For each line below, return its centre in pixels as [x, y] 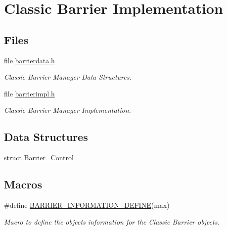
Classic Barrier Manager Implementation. [68, 110]
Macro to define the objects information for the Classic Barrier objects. [112, 221]
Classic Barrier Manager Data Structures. [68, 77]
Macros [23, 184]
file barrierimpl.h [29, 93]
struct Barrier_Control [39, 158]
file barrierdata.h [29, 60]
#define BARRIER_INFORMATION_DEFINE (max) [87, 205]
